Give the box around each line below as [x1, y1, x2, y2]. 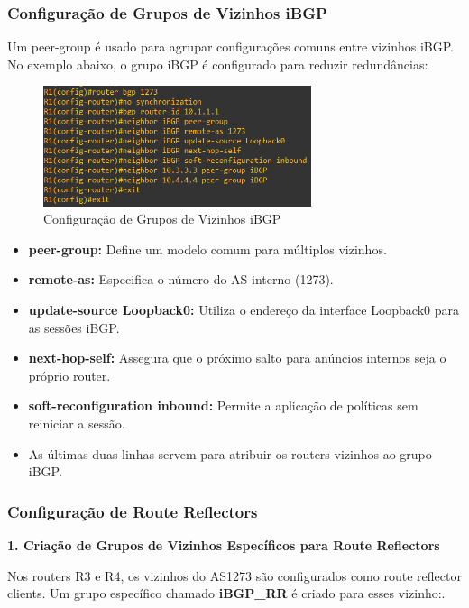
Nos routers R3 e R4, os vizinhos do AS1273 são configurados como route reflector [7, 566, 462, 585]
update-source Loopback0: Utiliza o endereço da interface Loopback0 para [28, 300, 459, 319]
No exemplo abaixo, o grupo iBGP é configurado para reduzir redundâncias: [7, 54, 428, 73]
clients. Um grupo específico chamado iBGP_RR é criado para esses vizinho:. [7, 584, 446, 603]
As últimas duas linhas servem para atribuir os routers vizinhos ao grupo [28, 444, 432, 463]
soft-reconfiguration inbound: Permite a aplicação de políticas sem [28, 396, 418, 415]
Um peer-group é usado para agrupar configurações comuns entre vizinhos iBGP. [7, 37, 454, 56]
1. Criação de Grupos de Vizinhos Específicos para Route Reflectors [7, 536, 440, 555]
